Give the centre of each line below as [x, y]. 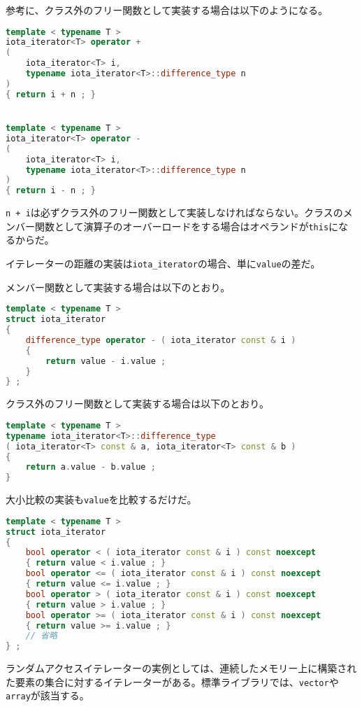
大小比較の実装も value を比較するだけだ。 [101, 499]
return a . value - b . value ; [90, 467]
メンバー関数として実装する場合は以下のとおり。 [118, 287]
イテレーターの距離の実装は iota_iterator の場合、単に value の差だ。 [163, 264]
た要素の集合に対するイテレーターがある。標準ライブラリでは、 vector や [172, 681]
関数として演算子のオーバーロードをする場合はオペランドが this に [187, 226]
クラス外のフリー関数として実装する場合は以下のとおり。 [138, 404]
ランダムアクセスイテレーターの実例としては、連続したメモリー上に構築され [181, 668]
